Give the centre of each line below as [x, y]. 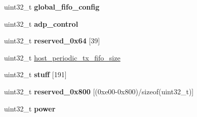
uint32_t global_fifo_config [52, 7]
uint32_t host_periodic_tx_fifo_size [62, 57]
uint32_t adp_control [41, 23]
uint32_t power [30, 108]
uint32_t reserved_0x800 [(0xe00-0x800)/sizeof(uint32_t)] [99, 91]
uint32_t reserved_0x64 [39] [52, 41]
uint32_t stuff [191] [35, 74]
